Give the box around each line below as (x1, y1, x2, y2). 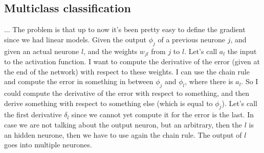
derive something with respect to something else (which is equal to (4, 97, 213, 108)
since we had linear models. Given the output (4, 34, 146, 44)
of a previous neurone (158, 34, 226, 44)
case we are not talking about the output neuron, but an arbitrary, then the (4, 119, 243, 130)
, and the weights (83, 45, 138, 56)
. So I (241, 76, 258, 87)
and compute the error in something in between (4, 76, 153, 87)
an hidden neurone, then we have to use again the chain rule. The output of (4, 129, 242, 140)
